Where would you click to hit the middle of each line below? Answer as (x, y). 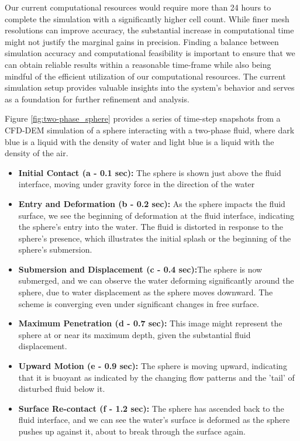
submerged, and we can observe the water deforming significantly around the (156, 280)
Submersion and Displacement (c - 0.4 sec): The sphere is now (140, 269)
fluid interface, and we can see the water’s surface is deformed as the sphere (154, 420)
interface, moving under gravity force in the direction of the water (137, 184)
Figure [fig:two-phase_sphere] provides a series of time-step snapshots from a (143, 118)
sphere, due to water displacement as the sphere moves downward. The (146, 292)
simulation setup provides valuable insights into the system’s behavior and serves (150, 87)
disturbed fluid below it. (62, 389)
